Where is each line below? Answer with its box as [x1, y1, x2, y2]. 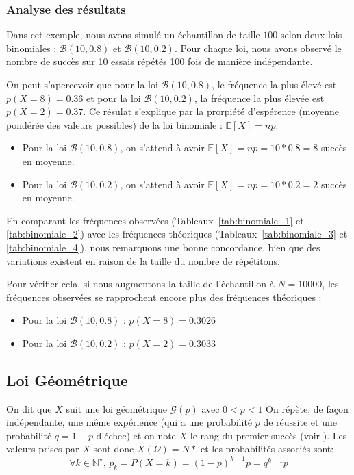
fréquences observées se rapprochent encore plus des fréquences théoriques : [6, 290, 322, 304]
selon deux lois [281, 27, 342, 42]
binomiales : [6, 40, 57, 55]
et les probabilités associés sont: [201, 441, 334, 456]
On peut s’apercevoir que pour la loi [6, 77, 158, 91]
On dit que [6, 401, 52, 415]
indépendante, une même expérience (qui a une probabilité [6, 415, 253, 429]
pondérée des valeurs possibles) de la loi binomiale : [6, 117, 223, 131]
